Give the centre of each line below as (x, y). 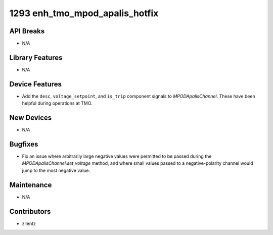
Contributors (30, 211)
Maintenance (31, 185)
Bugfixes (24, 144)
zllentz (29, 223)
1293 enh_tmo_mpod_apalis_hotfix (84, 13)
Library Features (36, 57)
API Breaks (27, 31)
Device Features (36, 84)
